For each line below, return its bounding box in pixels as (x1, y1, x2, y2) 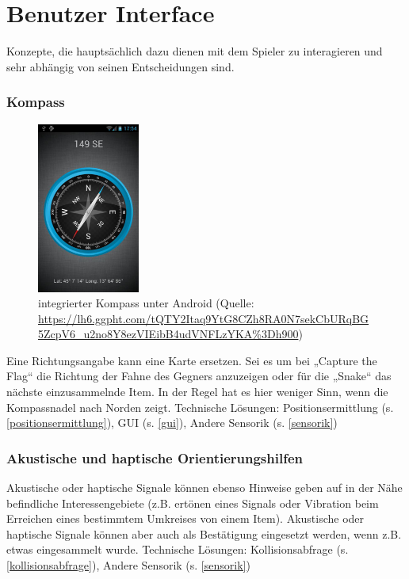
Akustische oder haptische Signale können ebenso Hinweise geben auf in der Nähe (6, 479, 403, 496)
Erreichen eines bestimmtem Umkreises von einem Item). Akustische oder (6, 510, 365, 527)
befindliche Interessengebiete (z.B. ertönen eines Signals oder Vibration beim (6, 494, 379, 511)
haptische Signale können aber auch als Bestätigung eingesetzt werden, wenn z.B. (6, 525, 402, 542)
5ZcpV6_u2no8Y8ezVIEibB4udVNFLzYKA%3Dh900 (38, 326, 299, 342)
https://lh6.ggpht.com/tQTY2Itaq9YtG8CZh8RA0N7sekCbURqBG (38, 310, 369, 326)
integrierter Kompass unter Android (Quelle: (38, 295, 254, 311)
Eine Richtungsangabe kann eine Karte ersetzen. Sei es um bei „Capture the (6, 352, 377, 368)
